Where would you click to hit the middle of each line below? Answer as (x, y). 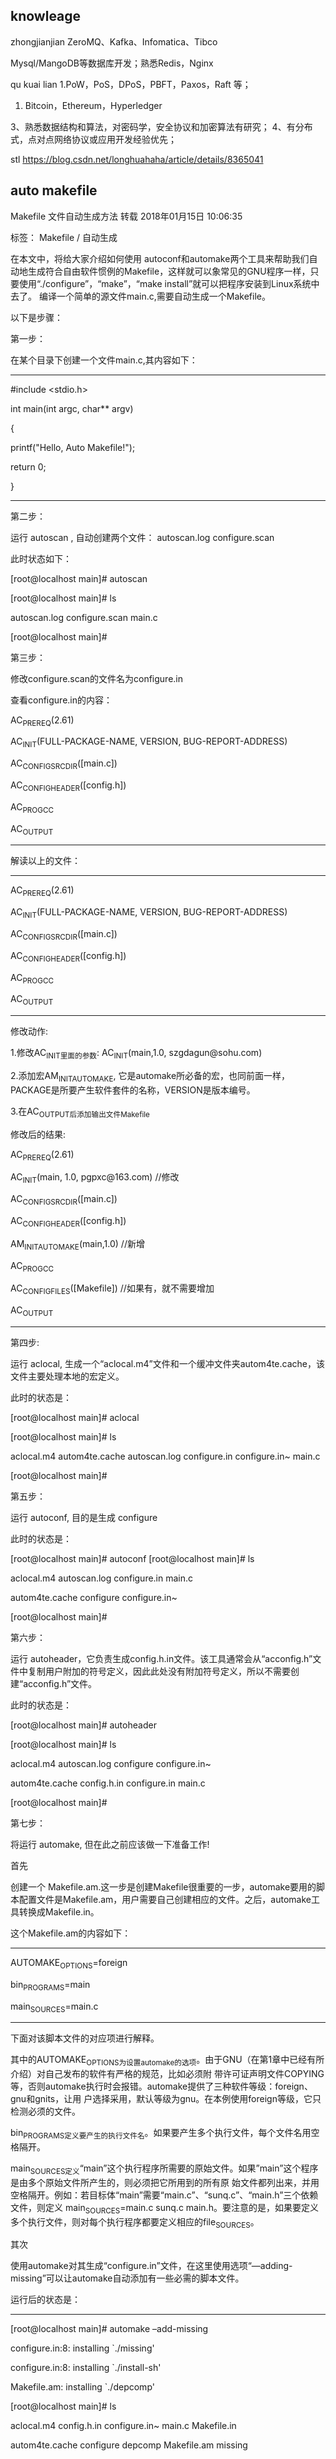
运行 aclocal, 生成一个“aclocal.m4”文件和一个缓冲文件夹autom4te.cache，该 (168, 1363)
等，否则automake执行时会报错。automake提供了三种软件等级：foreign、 (161, 2086)
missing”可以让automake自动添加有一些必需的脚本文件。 (127, 2278)
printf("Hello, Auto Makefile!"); (73, 447)
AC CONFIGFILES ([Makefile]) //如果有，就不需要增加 (112, 1289)
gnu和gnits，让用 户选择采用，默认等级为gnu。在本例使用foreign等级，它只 (166, 2099)
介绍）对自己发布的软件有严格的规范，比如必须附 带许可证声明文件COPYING (167, 2074)
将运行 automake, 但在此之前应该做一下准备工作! (110, 1844)
